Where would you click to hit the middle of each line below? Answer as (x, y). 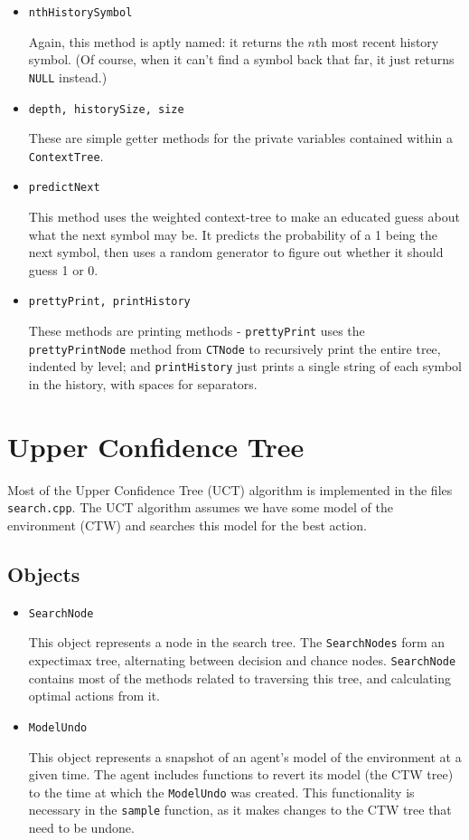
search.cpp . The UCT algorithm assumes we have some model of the (200, 507)
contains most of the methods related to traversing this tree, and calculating (239, 678)
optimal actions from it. (94, 696)
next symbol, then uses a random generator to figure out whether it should (236, 252)
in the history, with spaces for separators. (143, 384)
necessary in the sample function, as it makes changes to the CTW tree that (240, 810)
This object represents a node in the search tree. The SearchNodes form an (237, 642)
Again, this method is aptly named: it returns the (166, 41)
